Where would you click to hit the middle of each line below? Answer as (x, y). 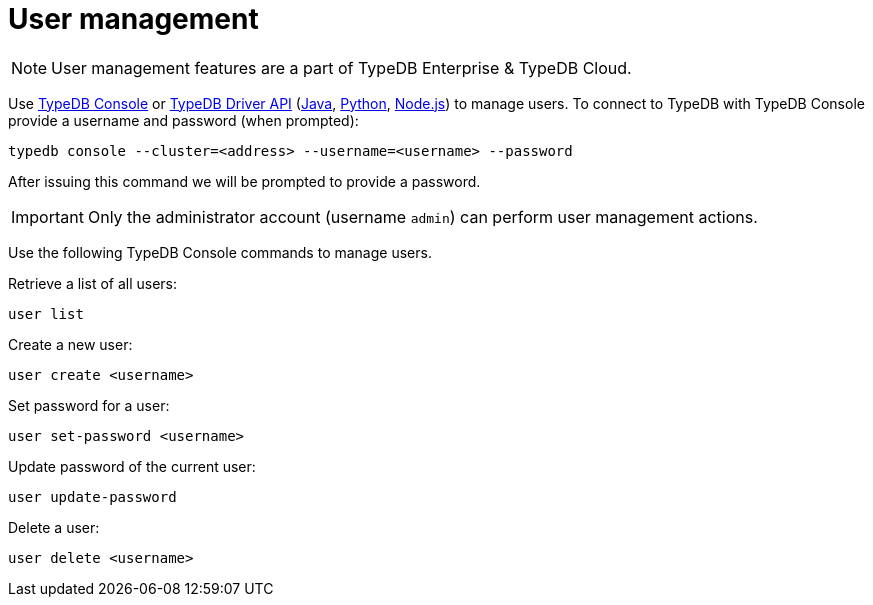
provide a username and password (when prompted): (183, 120)
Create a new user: (70, 344)
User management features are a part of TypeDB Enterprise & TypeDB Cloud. (341, 67)
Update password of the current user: (132, 466)
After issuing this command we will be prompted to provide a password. (244, 181)
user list (46, 313)
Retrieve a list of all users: (93, 283)
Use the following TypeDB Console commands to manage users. (220, 252)
